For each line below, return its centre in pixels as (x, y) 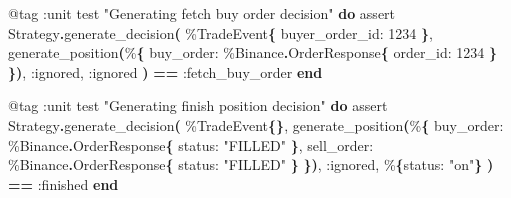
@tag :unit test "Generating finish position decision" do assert (198, 105)
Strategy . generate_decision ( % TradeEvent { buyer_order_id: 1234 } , (220, 32)
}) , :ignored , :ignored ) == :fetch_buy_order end (165, 71)
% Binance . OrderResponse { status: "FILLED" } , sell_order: (191, 144)
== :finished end (63, 183)
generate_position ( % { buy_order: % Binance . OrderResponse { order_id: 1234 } (252, 52)
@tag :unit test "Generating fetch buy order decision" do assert (202, 13)
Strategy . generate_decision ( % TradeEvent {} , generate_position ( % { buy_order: (256, 124)
